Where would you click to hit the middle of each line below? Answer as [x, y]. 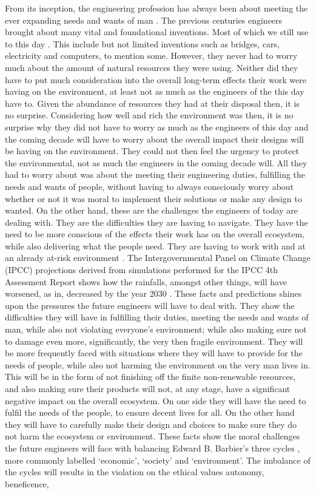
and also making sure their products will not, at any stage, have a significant [148, 388]
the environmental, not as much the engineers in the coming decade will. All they [156, 162]
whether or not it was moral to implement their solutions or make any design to [153, 198]
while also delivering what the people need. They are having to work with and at [155, 245]
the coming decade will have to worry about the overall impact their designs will [155, 139]
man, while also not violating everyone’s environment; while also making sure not [156, 329]
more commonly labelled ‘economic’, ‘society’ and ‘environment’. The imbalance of [158, 460]
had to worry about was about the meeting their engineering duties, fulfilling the [155, 174]
